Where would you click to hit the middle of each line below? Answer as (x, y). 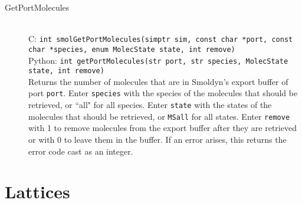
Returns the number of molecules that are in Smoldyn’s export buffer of (158, 81)
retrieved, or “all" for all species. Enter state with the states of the (150, 105)
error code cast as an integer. (81, 151)
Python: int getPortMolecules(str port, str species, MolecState (158, 60)
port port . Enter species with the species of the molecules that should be (163, 93)
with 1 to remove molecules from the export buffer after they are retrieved (163, 128)
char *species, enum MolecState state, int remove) (132, 49)
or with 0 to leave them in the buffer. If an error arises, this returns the (157, 139)
